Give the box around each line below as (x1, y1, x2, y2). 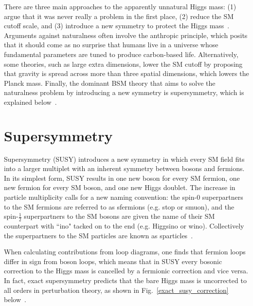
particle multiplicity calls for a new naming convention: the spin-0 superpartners (4, 192, 243, 202)
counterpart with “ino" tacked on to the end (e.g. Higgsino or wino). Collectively (4, 221, 244, 231)
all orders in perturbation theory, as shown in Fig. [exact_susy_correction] (4, 285, 229, 295)
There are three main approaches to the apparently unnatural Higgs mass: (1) (4, 1, 236, 11)
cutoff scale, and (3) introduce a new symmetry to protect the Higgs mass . (4, 20, 230, 31)
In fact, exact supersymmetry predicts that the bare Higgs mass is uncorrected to (4, 275, 247, 286)
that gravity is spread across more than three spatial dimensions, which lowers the (4, 68, 249, 78)
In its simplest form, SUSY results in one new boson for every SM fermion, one (4, 172, 240, 183)
